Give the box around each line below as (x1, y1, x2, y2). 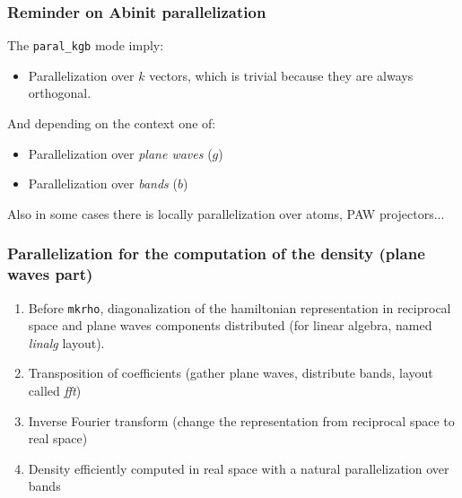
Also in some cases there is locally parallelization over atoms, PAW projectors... (7, 204, 445, 223)
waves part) (7, 263, 93, 285)
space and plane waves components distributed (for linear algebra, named (28, 316, 432, 335)
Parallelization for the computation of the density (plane (7, 242, 425, 265)
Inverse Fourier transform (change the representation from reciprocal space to (28, 411, 455, 430)
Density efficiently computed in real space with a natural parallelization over (28, 459, 449, 477)
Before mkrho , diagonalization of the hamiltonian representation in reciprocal (28, 298, 451, 317)
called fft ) (28, 381, 82, 400)
